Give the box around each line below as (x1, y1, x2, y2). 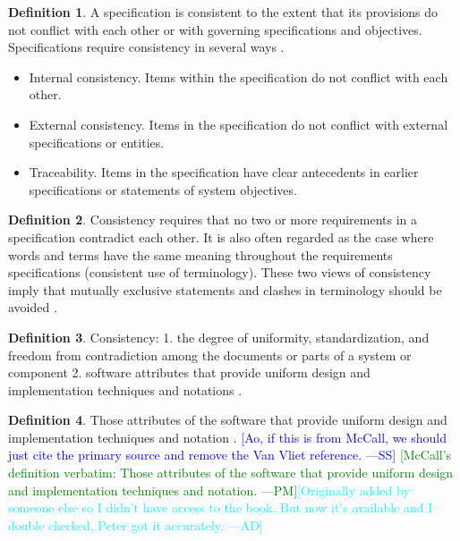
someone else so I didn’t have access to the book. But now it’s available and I (8, 498, 433, 517)
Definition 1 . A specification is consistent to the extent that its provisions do (8, 3, 439, 21)
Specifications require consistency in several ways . (8, 38, 285, 56)
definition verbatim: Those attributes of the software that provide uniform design (8, 463, 454, 482)
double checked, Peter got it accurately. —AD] (8, 515, 263, 534)
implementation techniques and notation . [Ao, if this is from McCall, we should (8, 427, 447, 446)
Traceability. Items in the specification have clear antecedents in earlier (29, 163, 419, 182)
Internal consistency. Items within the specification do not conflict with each (29, 67, 448, 86)
